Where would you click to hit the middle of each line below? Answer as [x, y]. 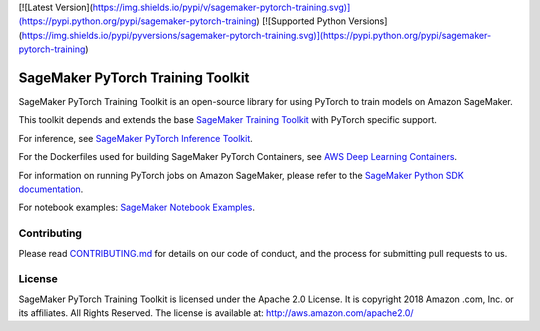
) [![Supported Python [301, 21]
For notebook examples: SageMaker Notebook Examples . [136, 207]
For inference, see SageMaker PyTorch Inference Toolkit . [136, 138]
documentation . [51, 189]
